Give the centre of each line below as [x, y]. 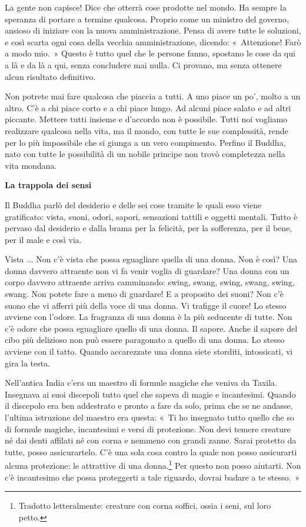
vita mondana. [31, 165]
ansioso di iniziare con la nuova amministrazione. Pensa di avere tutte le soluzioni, [153, 30]
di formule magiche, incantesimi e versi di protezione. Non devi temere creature [148, 428]
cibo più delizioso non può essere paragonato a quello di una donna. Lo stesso [145, 340]
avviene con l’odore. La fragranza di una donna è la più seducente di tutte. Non [149, 317]
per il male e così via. [43, 239]
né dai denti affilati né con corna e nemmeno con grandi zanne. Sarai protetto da [151, 440]
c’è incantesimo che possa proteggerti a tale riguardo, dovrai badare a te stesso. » [152, 477]
